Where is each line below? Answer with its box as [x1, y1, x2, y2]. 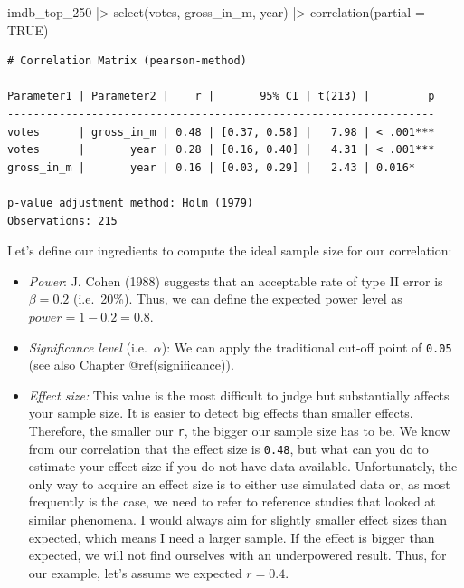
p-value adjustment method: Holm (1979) [7, 196, 254, 209]
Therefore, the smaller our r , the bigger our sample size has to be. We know [28, 420, 450, 439]
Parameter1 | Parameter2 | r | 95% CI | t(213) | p [7, 90, 435, 103]
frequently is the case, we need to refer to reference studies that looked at [28, 492, 436, 511]
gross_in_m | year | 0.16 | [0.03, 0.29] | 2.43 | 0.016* [7, 160, 416, 174]
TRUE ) [7, 20, 49, 39]
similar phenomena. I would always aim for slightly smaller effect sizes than [28, 510, 447, 529]
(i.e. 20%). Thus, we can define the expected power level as [72, 289, 402, 308]
